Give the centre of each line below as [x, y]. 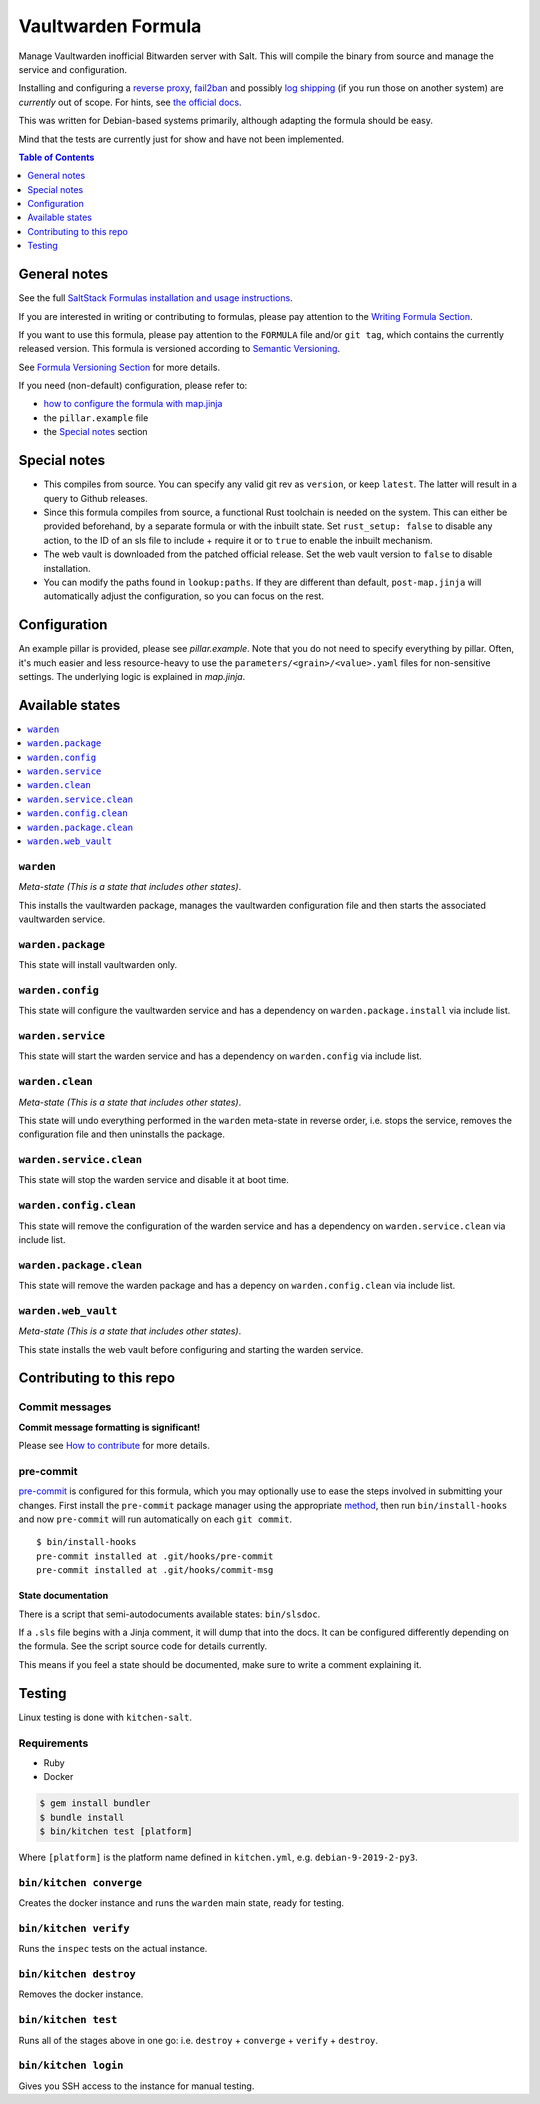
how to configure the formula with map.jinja [133, 404]
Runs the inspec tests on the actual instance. [113, 1949]
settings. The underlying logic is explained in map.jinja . [132, 676]
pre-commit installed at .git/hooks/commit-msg [155, 1570]
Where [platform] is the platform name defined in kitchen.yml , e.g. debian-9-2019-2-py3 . [218, 1857]
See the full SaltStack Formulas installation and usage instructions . [156, 298]
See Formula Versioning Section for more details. [119, 367]
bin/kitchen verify [74, 1928]
